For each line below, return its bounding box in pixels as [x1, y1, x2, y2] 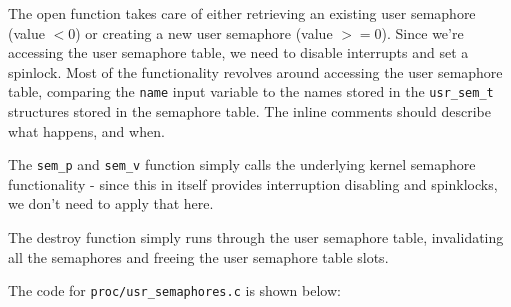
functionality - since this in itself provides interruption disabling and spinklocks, [8, 173, 498, 194]
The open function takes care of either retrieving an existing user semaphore [8, 3, 476, 23]
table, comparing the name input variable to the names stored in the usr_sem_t [8, 81, 494, 102]
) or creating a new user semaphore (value [75, 22, 333, 43]
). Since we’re [381, 22, 464, 43]
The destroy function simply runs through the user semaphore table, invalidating [8, 227, 504, 248]
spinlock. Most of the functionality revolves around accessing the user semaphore [8, 61, 503, 82]
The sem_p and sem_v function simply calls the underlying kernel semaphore [8, 154, 476, 175]
